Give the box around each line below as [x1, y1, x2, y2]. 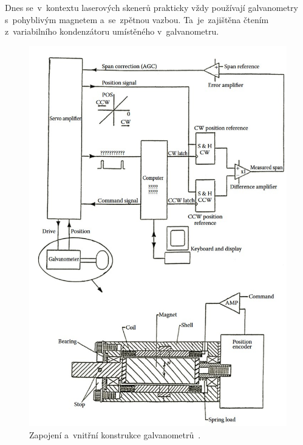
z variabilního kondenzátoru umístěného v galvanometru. [5, 25, 219, 38]
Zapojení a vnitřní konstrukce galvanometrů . [29, 428, 201, 441]
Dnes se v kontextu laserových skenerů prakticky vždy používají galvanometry [5, 1, 298, 13]
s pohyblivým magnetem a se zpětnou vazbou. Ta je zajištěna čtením [5, 13, 269, 26]
